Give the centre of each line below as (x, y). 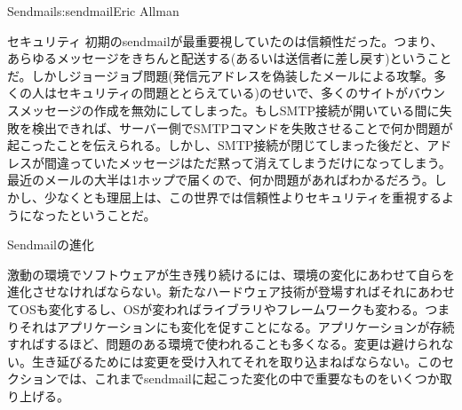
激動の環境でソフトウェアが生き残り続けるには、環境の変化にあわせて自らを (231, 274)
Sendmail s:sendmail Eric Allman (93, 11)
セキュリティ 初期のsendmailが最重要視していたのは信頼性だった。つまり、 (225, 40)
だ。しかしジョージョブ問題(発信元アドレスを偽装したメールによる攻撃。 (221, 75)
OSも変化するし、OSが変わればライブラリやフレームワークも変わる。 (222, 308)
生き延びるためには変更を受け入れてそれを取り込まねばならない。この (237, 361)
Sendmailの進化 (51, 244)
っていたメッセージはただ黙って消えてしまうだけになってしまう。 (260, 162)
